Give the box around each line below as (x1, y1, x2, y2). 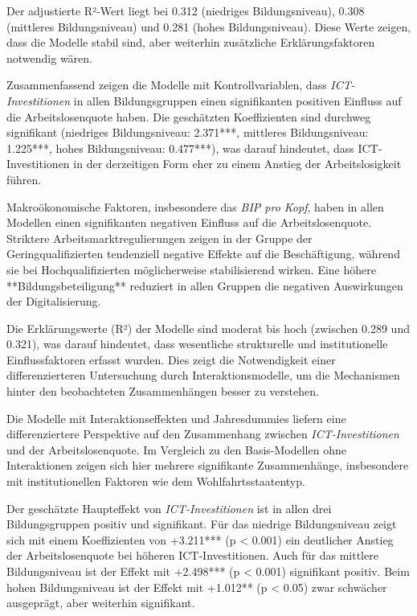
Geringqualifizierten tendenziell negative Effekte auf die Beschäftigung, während (6, 245, 400, 262)
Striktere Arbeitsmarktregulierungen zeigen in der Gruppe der (6, 229, 313, 246)
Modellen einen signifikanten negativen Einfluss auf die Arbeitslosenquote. (6, 214, 372, 231)
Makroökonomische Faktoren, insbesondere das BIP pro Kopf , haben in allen (6, 198, 384, 215)
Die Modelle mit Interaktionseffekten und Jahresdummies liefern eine (6, 409, 346, 426)
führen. (6, 170, 42, 187)
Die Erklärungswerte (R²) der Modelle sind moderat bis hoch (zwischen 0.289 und (6, 319, 410, 336)
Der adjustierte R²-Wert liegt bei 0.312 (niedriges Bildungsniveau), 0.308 (6, 2, 365, 18)
